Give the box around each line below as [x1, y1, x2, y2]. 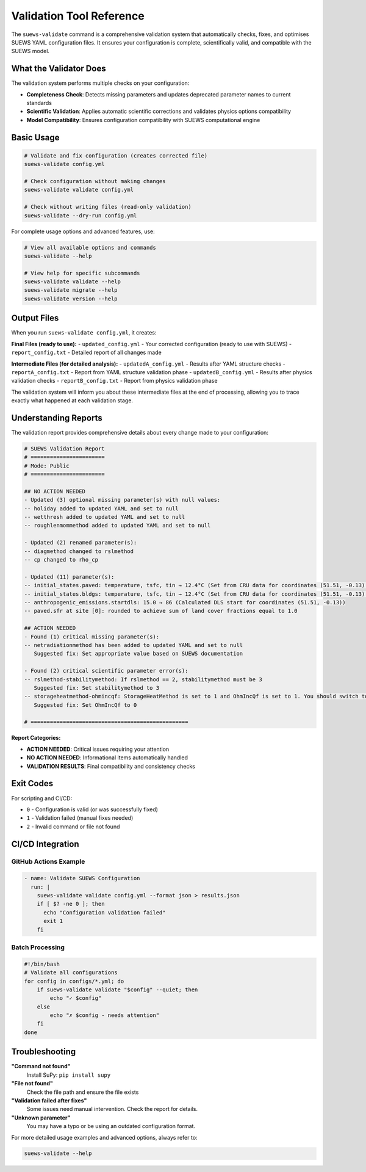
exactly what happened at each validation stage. [11, 397, 134, 404]
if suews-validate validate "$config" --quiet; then [37, 986, 198, 993]
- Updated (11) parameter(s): [24, 573, 115, 580]
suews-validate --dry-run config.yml [24, 212, 137, 219]
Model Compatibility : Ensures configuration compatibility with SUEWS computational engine [26, 116, 260, 123]
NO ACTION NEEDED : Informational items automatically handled [26, 754, 188, 761]
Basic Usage [11, 132, 60, 143]
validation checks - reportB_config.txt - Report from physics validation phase [11, 377, 218, 385]
